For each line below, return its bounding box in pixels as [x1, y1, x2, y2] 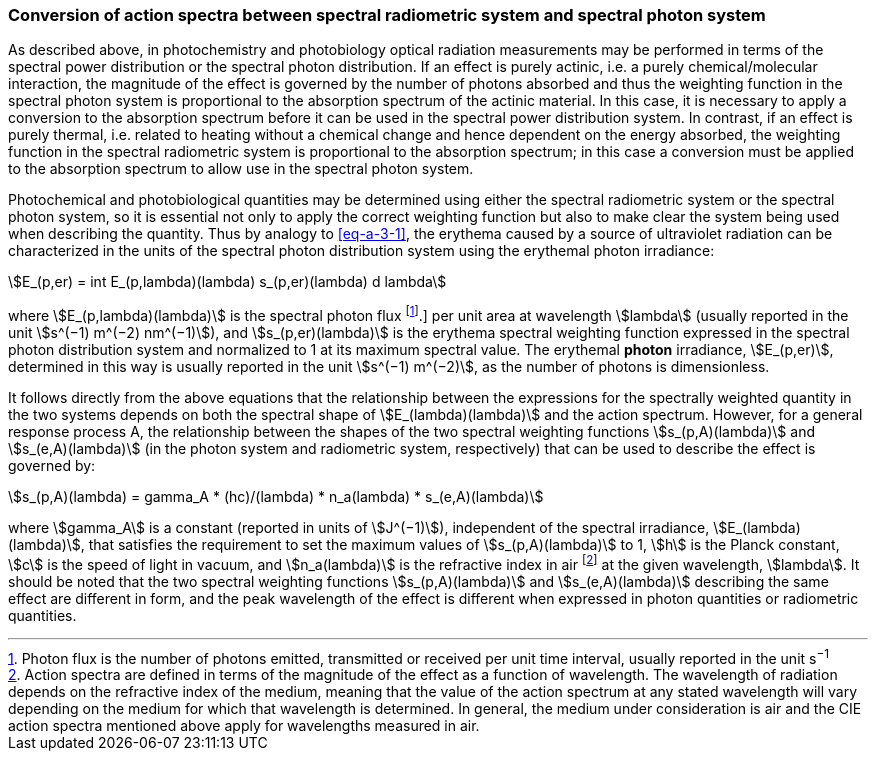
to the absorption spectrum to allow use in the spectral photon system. [8, 160, 474, 178]
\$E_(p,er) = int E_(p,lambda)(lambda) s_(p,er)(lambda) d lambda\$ [8, 273, 447, 291]
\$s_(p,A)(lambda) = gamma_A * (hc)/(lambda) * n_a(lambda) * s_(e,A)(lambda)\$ [8, 488, 544, 506]
